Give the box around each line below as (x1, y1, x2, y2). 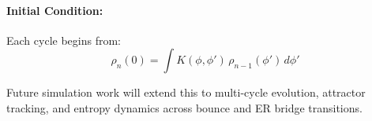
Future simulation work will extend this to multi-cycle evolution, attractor (6, 84, 366, 101)
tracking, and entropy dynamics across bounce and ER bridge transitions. (6, 99, 363, 115)
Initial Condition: (6, 2, 103, 18)
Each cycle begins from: (6, 31, 121, 48)
